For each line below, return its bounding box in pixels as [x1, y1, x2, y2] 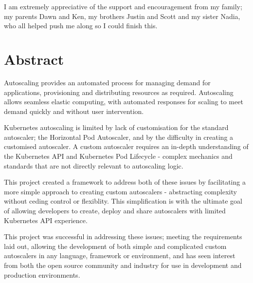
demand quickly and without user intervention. [4, 106, 144, 116]
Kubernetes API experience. [4, 215, 88, 225]
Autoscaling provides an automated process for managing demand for [4, 77, 211, 87]
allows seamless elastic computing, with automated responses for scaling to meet [4, 96, 243, 107]
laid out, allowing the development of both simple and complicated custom [4, 241, 227, 251]
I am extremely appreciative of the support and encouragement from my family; [4, 1, 242, 11]
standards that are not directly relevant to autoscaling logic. [4, 160, 183, 170]
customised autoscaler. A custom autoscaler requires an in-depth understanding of [4, 141, 249, 151]
